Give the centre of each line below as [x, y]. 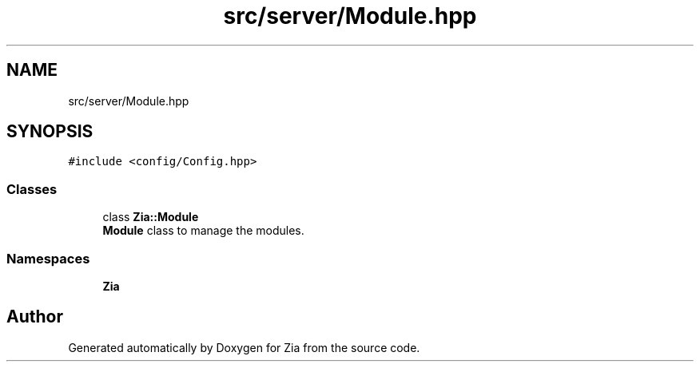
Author [35, 317]
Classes [32, 189]
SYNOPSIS [50, 132]
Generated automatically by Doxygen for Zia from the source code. [244, 347]
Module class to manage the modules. [203, 231]
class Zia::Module [151, 217]
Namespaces [48, 258]
